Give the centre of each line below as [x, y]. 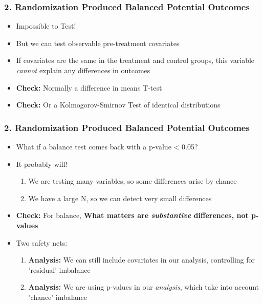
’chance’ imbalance [58, 297]
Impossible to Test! [46, 26]
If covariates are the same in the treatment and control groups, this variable [135, 60]
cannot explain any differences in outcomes [83, 70]
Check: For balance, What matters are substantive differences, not [132, 215]
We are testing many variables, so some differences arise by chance [133, 181]
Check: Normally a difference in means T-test [89, 87]
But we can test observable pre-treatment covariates [98, 43]
